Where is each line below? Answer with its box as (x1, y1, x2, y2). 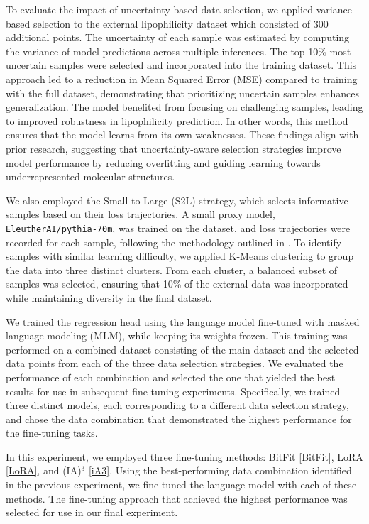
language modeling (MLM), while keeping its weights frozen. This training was (6, 328, 348, 343)
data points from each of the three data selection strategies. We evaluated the (6, 356, 343, 371)
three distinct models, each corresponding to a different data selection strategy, (6, 398, 349, 413)
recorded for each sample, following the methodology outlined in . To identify (6, 234, 342, 249)
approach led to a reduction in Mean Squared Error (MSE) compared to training (6, 71, 358, 86)
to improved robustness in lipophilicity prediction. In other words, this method (6, 113, 348, 128)
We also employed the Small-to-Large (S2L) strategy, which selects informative (6, 192, 348, 207)
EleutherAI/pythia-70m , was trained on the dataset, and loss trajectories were (6, 220, 351, 235)
